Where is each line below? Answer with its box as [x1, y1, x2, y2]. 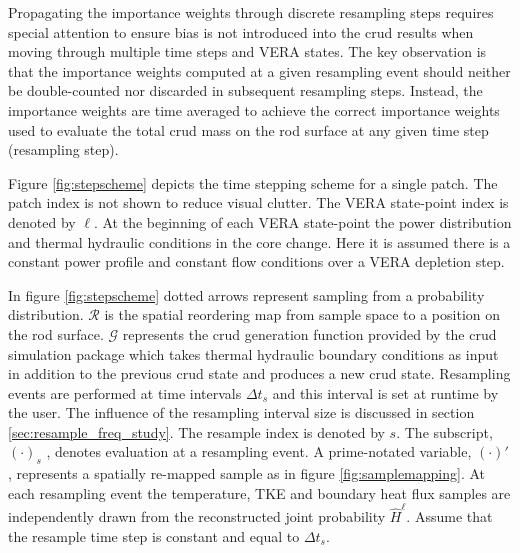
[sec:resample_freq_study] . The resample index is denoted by [8, 421, 385, 442]
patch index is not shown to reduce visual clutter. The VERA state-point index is [8, 192, 509, 213]
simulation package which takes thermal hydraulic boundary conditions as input [8, 343, 499, 364]
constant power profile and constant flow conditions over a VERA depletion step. [8, 251, 505, 272]
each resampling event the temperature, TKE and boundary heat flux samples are [8, 482, 511, 503]
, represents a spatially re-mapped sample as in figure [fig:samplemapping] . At [8, 463, 486, 484]
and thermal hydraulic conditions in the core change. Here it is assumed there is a [8, 231, 511, 252]
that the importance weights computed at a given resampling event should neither [8, 60, 511, 81]
